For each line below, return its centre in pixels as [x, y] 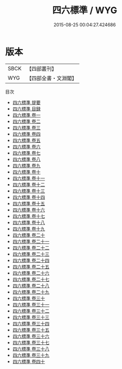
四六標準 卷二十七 [31, 279]
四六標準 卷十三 [29, 191]
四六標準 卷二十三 [31, 254]
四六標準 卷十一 [29, 178]
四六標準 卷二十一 [31, 241]
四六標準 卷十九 [29, 228]
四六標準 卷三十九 [31, 355]
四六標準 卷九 [26, 165]
